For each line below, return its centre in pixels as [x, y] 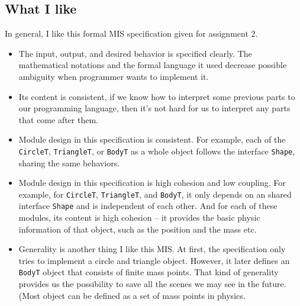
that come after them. [58, 119]
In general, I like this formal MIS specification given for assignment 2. [131, 33]
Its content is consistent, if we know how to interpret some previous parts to [157, 96]
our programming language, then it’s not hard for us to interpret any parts [154, 108]
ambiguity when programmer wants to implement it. [114, 76]
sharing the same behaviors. [69, 162]
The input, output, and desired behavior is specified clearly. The [135, 53]
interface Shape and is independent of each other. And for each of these [148, 206]
